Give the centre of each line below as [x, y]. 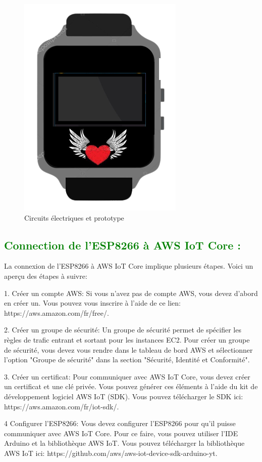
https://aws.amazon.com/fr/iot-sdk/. [62, 406]
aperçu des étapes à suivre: [46, 276]
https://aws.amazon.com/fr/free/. [57, 312]
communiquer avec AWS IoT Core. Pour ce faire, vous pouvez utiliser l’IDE [121, 433]
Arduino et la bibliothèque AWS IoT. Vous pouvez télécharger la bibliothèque [124, 443]
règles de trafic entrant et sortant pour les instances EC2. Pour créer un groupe [127, 339]
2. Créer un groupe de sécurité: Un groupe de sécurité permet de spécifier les [123, 330]
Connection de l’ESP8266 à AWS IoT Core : [122, 245]
